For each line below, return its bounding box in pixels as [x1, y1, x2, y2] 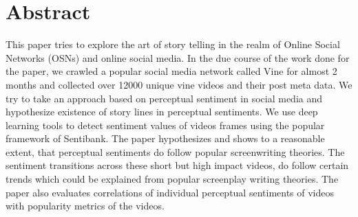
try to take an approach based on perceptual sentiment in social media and [6, 91, 323, 105]
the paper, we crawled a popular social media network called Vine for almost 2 [6, 64, 337, 78]
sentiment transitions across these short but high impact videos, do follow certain [6, 158, 349, 172]
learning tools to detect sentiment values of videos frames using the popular [6, 117, 325, 132]
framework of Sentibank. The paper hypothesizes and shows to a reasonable [6, 131, 325, 146]
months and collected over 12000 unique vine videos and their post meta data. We [6, 77, 352, 91]
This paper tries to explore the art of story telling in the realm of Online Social [6, 37, 340, 52]
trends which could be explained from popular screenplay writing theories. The [6, 172, 339, 186]
